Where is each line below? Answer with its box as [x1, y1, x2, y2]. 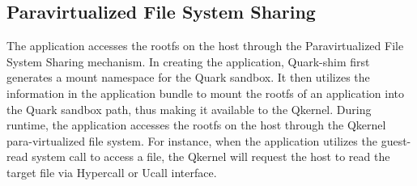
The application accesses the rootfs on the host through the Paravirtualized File [6, 37, 404, 54]
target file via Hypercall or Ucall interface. [6, 163, 217, 180]
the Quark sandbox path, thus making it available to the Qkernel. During [6, 100, 372, 117]
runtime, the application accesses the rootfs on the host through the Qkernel [6, 116, 386, 133]
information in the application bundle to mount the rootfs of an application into [6, 84, 405, 101]
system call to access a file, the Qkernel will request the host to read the [32, 148, 390, 165]
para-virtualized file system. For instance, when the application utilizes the [6, 132, 377, 149]
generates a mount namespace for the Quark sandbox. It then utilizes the [6, 69, 370, 86]
